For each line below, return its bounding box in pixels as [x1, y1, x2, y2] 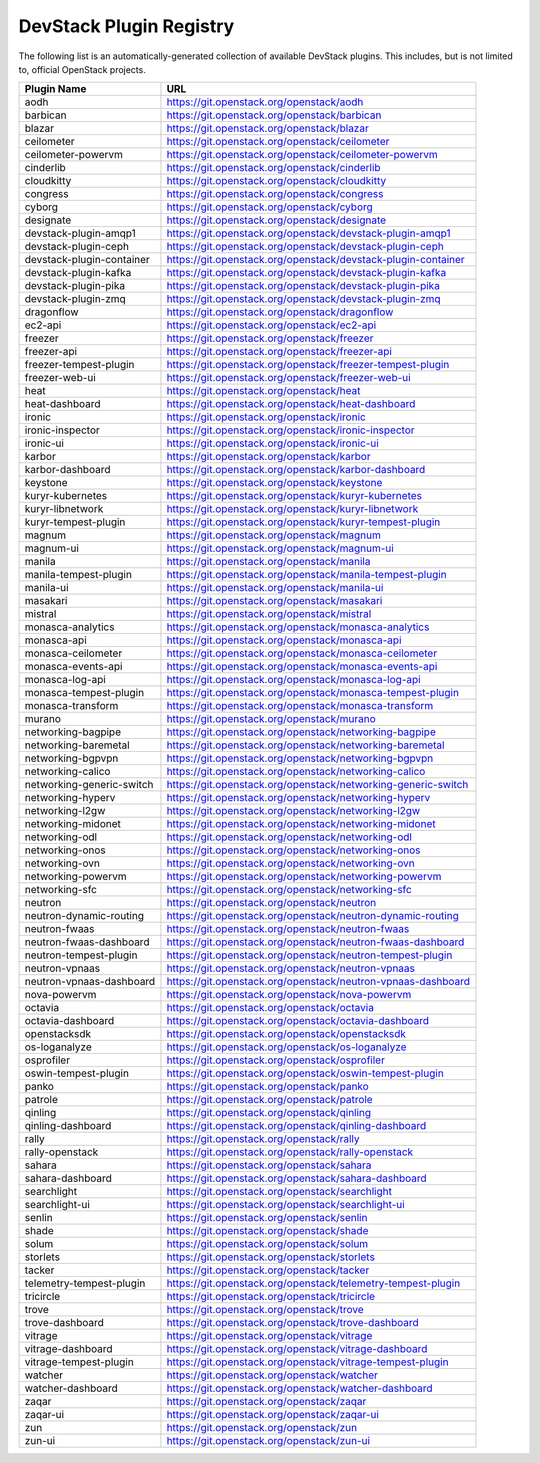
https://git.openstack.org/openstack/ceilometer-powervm [166, 148, 439, 162]
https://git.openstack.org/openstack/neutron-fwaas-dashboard [166, 935, 465, 949]
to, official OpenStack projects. [18, 63, 147, 75]
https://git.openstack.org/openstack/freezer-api [166, 345, 392, 359]
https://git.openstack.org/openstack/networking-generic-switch [166, 778, 469, 792]
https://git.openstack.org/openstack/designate [166, 213, 387, 227]
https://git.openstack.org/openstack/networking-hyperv [166, 791, 431, 805]
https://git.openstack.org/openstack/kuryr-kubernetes [166, 489, 422, 503]
